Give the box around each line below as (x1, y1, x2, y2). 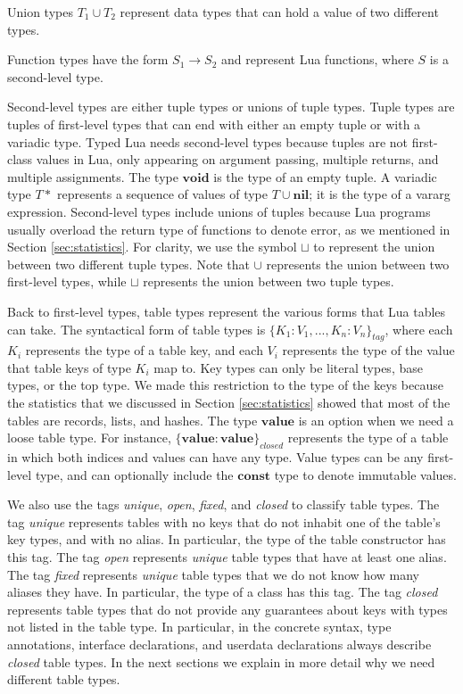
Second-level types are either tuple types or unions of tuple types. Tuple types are (7, 97, 455, 116)
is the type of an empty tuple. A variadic (213, 167, 437, 186)
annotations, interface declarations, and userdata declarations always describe (7, 635, 432, 653)
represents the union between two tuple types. (143, 272, 394, 291)
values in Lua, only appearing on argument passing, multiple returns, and (36, 150, 439, 169)
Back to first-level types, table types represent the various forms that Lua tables (7, 302, 446, 320)
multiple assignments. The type (7, 167, 178, 186)
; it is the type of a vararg (309, 185, 451, 203)
